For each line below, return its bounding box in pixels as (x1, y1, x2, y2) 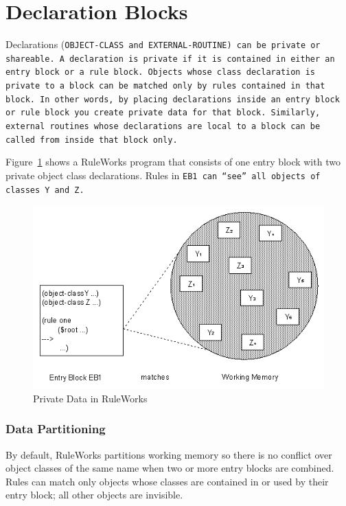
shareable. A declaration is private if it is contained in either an (5, 54, 335, 64)
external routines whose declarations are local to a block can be (5, 122, 321, 132)
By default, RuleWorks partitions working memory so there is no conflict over (5, 447, 332, 461)
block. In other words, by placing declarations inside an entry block (5, 94, 340, 104)
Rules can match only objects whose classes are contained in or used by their (5, 474, 329, 488)
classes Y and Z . (5, 185, 84, 195)
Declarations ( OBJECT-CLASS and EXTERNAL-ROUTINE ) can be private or (5, 37, 321, 51)
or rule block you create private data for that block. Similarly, (5, 108, 321, 118)
